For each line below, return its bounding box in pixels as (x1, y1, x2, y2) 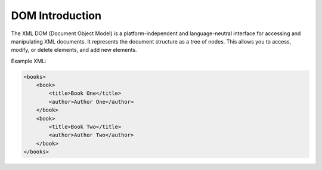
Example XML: (11, 57, 47, 64)
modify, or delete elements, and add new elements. (11, 47, 137, 54)
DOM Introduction (11, 9, 101, 22)
